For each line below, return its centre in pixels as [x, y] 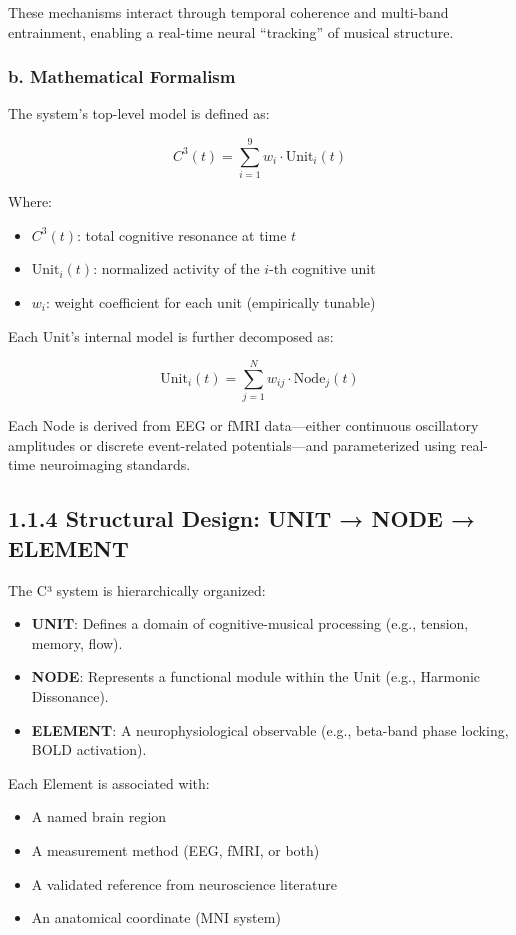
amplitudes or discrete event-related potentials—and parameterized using [232, 444]
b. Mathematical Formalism [122, 76]
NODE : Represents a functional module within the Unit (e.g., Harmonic [256, 676]
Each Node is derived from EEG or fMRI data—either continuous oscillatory [243, 425]
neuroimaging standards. [115, 464]
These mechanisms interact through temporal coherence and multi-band [228, 12]
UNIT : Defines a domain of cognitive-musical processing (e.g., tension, [250, 623]
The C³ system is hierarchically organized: [137, 589]
